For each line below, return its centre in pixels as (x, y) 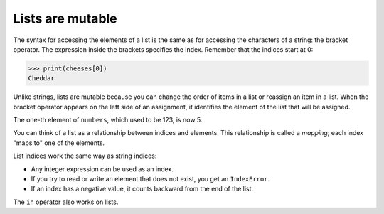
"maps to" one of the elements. (59, 143)
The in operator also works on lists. (66, 202)
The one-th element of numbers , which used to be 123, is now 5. (108, 120)
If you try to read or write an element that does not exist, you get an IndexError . (150, 179)
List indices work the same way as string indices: (85, 156)
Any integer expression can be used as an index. (102, 169)
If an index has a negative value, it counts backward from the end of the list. (142, 189)
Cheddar (41, 79)
